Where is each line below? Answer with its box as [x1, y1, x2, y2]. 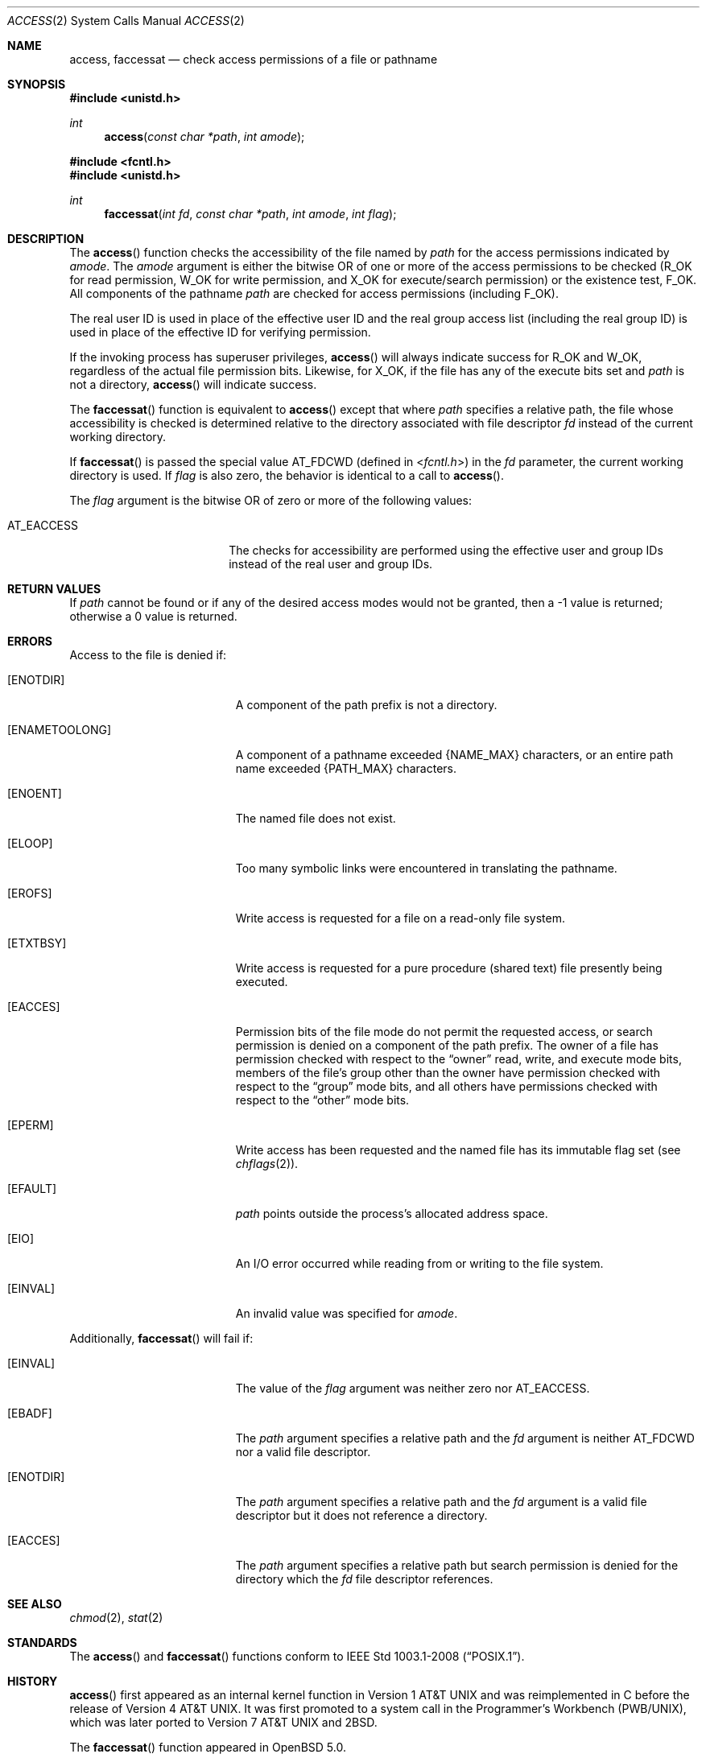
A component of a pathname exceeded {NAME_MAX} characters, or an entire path [235, 748, 674, 761]
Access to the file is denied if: [69, 648, 227, 662]
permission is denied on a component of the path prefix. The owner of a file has [235, 1038, 659, 1052]
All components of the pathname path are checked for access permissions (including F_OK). [69, 287, 559, 300]
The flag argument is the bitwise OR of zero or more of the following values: [69, 493, 473, 507]
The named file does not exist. [235, 811, 396, 825]
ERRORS [7, 634, 53, 648]
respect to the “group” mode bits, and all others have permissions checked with [235, 1079, 658, 1093]
